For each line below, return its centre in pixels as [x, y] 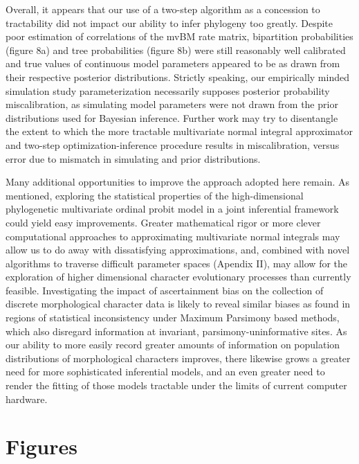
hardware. [27, 399]
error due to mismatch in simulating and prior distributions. [133, 158]
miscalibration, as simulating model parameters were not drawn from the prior [172, 104]
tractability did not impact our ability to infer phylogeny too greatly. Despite [169, 23]
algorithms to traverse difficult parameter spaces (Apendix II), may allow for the [177, 263]
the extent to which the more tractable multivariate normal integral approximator [179, 131]
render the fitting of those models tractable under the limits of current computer [176, 385]
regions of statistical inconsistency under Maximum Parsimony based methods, [173, 318]
